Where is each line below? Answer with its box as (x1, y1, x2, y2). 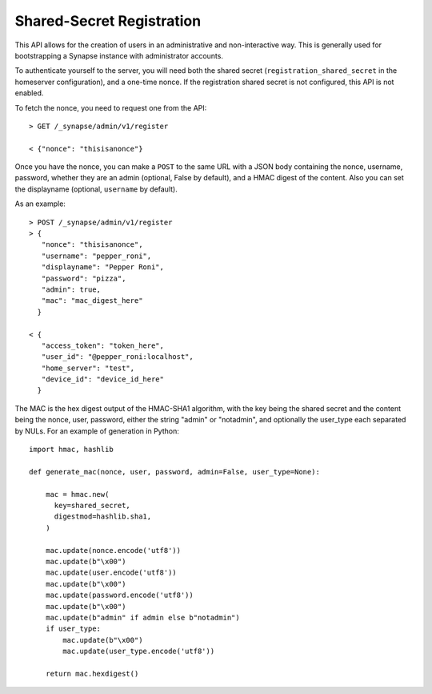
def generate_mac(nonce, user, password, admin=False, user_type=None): (29, 467, 320, 476)
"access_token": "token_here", (41, 341, 164, 350)
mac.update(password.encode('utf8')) (45, 591, 194, 600)
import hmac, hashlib (29, 445, 114, 454)
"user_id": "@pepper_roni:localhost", (41, 353, 194, 361)
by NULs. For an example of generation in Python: (14, 426, 179, 436)
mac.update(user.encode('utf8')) (45, 568, 178, 577)
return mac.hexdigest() (45, 669, 139, 678)
